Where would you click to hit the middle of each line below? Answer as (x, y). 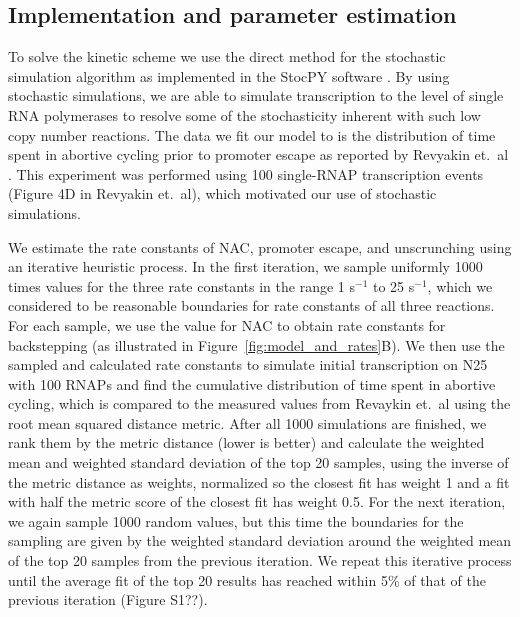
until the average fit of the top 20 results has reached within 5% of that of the (247, 579)
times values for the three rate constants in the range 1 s (181, 285)
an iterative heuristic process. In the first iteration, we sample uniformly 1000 (245, 266)
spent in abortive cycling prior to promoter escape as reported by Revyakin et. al (258, 154)
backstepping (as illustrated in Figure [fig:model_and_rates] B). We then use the (256, 344)
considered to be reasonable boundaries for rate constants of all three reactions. (251, 305)
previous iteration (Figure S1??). (108, 599)
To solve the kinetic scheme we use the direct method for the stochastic (227, 56)
